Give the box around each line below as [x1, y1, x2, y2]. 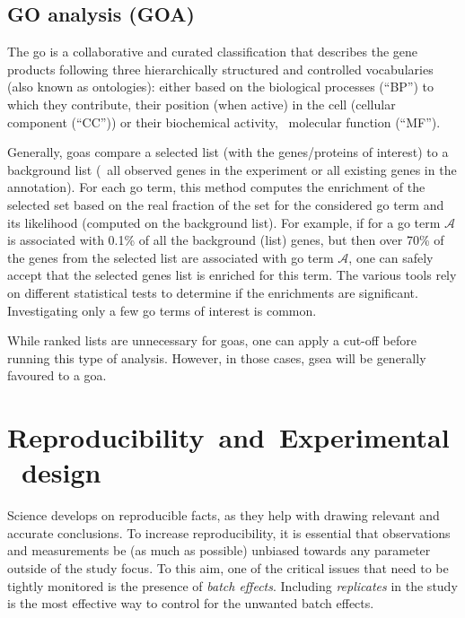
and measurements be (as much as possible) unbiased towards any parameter [7, 541, 431, 560]
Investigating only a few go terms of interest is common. [7, 300, 317, 319]
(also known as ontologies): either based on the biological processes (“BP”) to [7, 77, 434, 96]
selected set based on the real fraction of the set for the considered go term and [7, 195, 444, 213]
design [22, 454, 101, 491]
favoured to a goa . [7, 366, 107, 385]
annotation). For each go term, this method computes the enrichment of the [7, 178, 426, 196]
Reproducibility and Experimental [7, 419, 450, 456]
